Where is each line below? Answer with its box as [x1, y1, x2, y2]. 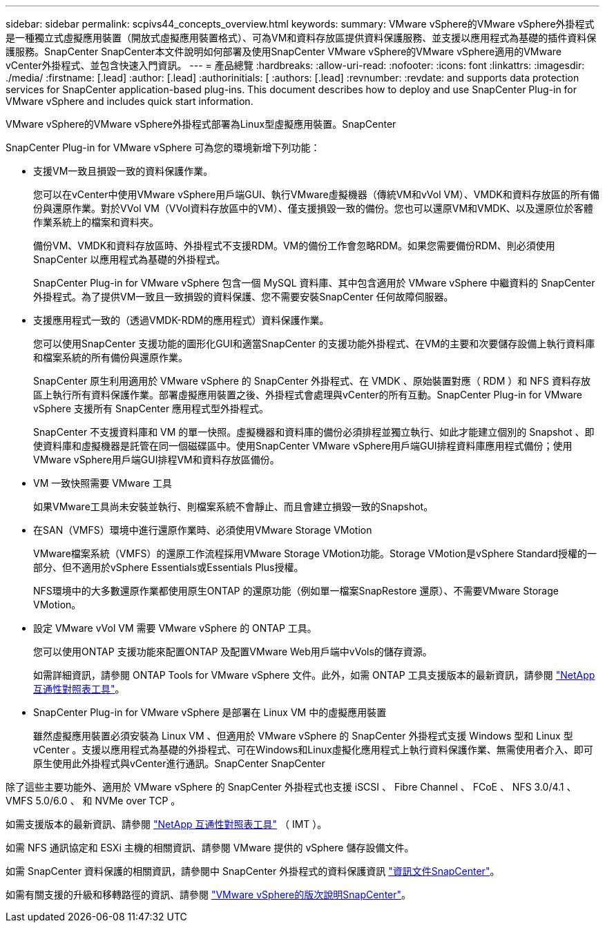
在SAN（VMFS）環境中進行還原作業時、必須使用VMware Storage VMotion [33, 524, 372, 536]
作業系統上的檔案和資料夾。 [33, 216, 159, 228]
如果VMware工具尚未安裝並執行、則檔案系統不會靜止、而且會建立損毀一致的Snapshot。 [33, 501, 434, 512]
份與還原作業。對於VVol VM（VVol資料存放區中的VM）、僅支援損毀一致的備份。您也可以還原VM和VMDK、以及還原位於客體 [33, 202, 593, 214]
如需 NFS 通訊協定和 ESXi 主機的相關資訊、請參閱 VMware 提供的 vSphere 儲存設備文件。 [6, 842, 414, 853]
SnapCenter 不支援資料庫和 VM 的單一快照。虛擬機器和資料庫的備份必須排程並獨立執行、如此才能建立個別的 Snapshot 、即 [33, 426, 595, 438]
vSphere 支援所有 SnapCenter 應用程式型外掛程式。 [33, 403, 269, 414]
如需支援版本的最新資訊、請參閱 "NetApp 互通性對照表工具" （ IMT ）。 [6, 818, 327, 830]
